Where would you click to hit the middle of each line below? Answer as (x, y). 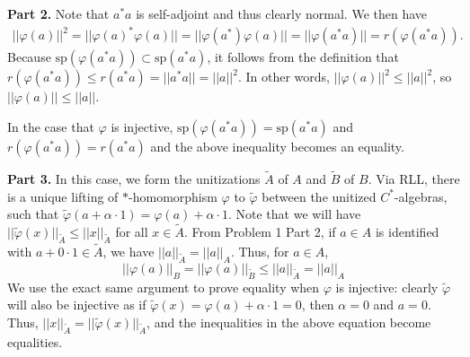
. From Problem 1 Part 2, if (260, 231)
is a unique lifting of (63, 196)
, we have (129, 251)
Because (29, 57)
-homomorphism (173, 196)
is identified (407, 231)
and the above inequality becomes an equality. (277, 146)
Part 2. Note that (58, 13)
